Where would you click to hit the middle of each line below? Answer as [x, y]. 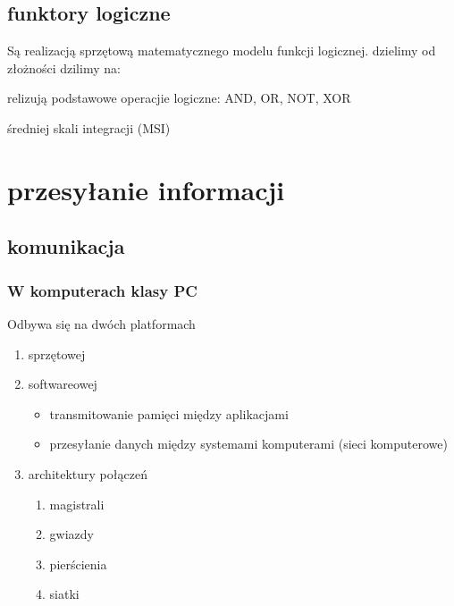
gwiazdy [71, 534]
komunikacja [66, 246]
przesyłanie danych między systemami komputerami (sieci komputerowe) [248, 444]
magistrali [77, 504]
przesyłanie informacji [146, 189]
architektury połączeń [88, 473]
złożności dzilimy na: [64, 67]
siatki [64, 594]
